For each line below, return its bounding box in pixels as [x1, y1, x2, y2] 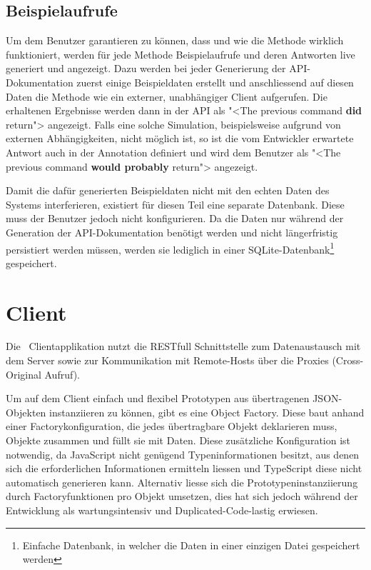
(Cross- [332, 353, 364, 368]
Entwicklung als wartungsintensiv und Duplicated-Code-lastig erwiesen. [6, 503, 318, 518]
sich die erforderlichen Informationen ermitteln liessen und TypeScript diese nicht [6, 461, 362, 476]
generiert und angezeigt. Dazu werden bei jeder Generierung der [6, 61, 286, 76]
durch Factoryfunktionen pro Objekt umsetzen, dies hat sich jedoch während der [6, 489, 358, 504]
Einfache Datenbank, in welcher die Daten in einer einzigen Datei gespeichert [22, 537, 360, 552]
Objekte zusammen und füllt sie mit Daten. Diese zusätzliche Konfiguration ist [6, 433, 351, 448]
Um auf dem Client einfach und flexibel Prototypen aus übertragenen [6, 391, 310, 406]
